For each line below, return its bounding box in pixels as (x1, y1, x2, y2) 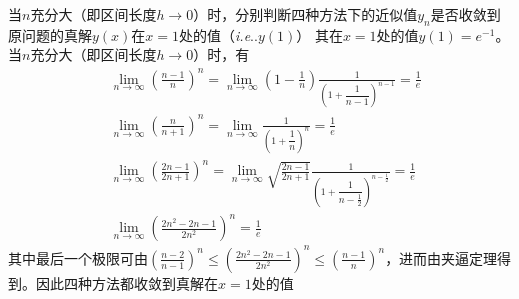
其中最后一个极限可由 (8, 247, 148, 268)
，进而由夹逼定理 (385, 247, 498, 268)
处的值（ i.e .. (179, 24, 258, 45)
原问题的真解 (8, 24, 92, 45)
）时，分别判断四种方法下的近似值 (193, 4, 418, 24)
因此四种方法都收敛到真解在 (35, 272, 218, 293)
